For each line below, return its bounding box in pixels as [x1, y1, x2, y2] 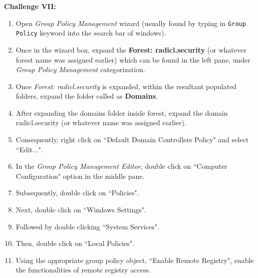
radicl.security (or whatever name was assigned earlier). [16, 117, 186, 128]
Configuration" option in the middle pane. [16, 170, 145, 181]
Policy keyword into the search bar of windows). [16, 28, 166, 38]
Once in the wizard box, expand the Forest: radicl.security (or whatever [16, 44, 246, 55]
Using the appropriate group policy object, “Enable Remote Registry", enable [16, 254, 254, 265]
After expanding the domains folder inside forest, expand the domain [16, 107, 228, 118]
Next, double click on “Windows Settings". [16, 204, 146, 215]
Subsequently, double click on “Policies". [16, 187, 139, 198]
